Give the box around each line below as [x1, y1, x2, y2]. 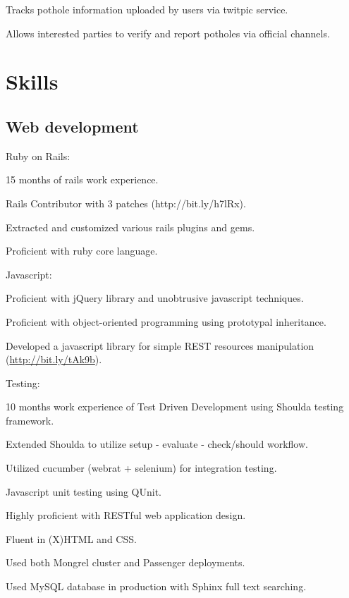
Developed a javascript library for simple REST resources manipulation [6, 338, 314, 353]
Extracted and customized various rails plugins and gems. [6, 219, 255, 234]
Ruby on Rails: [6, 148, 71, 163]
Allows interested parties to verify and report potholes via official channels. [6, 25, 330, 40]
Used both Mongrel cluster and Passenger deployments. [6, 555, 245, 570]
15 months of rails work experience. [6, 172, 159, 187]
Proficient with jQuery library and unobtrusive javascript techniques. [6, 291, 304, 305]
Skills [6, 67, 59, 96]
